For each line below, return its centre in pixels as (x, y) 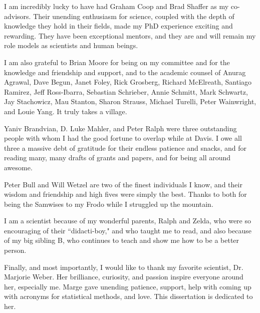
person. (15, 250)
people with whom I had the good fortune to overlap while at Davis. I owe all (123, 138)
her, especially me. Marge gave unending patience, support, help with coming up (128, 286)
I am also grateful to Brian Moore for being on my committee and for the (117, 62)
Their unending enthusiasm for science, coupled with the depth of (134, 16)
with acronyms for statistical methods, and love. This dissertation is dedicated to (128, 296)
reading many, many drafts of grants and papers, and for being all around (117, 158)
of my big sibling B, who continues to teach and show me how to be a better (122, 240)
